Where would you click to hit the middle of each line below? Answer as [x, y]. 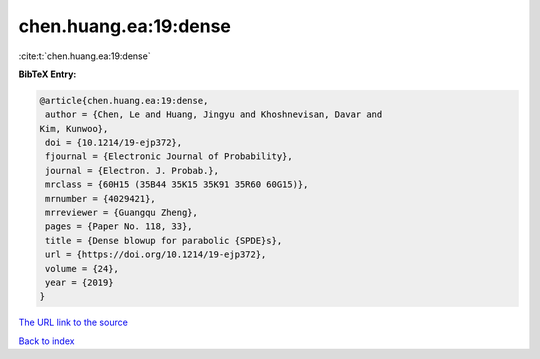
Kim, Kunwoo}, [74, 128]
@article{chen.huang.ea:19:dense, [124, 100]
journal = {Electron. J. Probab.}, [132, 170]
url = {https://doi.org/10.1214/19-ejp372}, [156, 254]
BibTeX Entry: [47, 74]
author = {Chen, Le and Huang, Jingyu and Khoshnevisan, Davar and [214, 114]
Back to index [46, 341]
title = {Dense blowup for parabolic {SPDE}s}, [164, 240]
